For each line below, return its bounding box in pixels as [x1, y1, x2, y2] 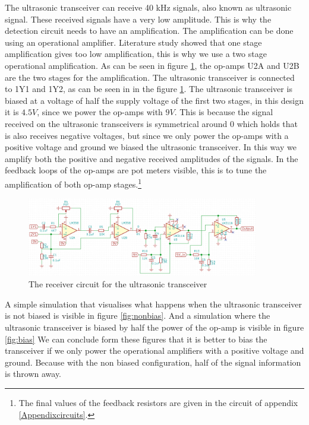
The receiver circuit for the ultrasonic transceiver [29, 278, 207, 290]
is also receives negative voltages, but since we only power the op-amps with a [5, 129, 289, 141]
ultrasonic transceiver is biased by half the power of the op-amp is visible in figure [5, 321, 304, 333]
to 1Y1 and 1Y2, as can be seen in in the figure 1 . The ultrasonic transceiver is [5, 83, 292, 95]
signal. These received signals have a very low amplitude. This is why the [5, 12, 272, 25]
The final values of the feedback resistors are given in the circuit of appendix [18, 396, 298, 408]
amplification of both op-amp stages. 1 [5, 176, 142, 190]
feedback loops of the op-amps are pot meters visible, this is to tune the [5, 164, 267, 176]
